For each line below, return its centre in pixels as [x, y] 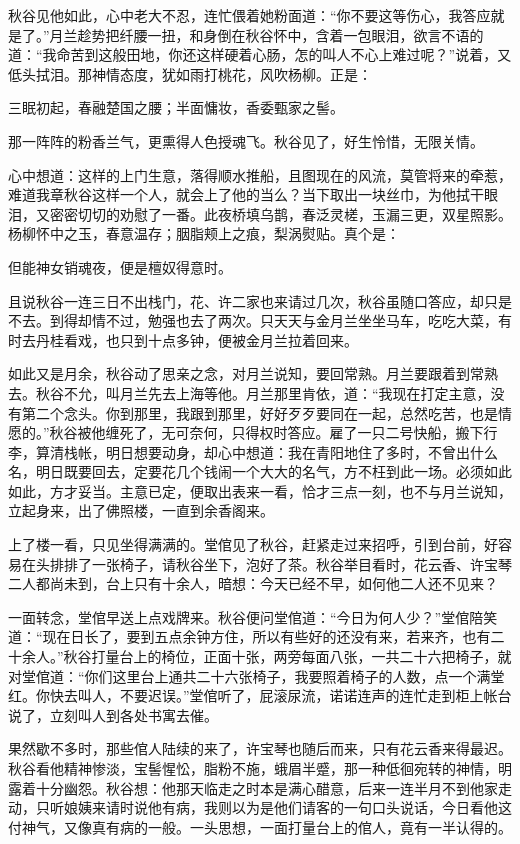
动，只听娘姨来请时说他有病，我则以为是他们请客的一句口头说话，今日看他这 [260, 807]
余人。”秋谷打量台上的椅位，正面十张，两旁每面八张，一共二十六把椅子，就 [266, 656]
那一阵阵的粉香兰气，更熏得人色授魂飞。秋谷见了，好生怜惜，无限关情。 [246, 140]
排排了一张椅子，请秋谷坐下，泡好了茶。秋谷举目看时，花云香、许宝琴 [280, 563]
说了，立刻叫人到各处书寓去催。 [113, 714]
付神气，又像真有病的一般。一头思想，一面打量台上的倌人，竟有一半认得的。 [260, 826]
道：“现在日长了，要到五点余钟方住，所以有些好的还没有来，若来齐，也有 [249, 636]
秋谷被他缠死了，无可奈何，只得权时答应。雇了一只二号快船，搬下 [266, 432]
